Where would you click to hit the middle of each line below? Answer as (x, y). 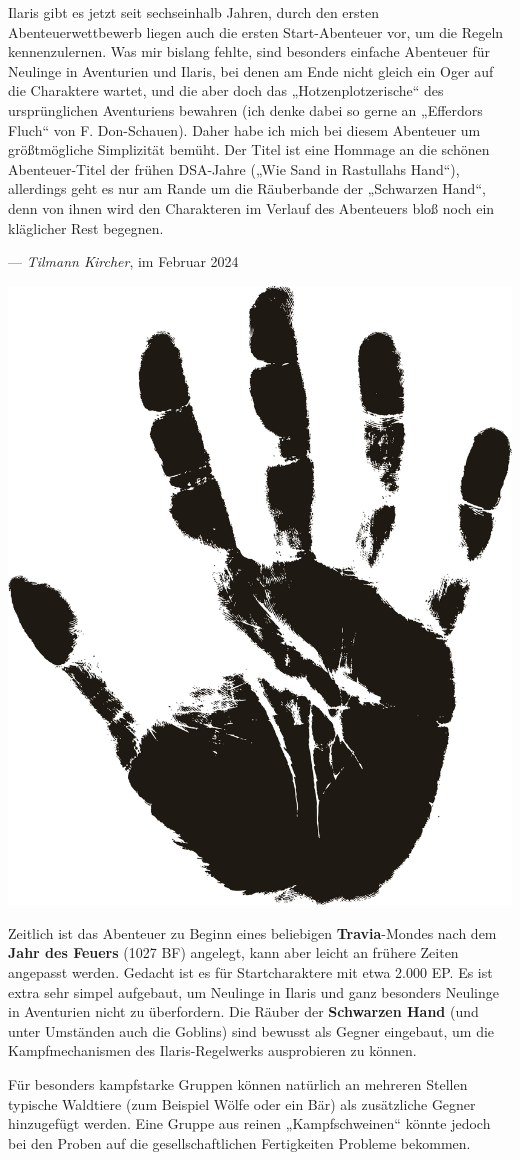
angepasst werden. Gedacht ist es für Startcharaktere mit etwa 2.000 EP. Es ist (250, 972)
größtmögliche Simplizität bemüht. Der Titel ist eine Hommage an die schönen (249, 149)
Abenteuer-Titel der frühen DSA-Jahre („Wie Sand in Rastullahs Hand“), (234, 168)
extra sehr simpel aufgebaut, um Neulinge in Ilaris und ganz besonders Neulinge (253, 991)
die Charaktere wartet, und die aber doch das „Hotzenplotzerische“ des (226, 90)
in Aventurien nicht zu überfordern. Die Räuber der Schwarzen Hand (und (243, 1011)
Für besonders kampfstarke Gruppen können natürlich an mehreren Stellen (238, 1084)
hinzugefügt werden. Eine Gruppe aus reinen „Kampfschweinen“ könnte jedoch (249, 1123)
